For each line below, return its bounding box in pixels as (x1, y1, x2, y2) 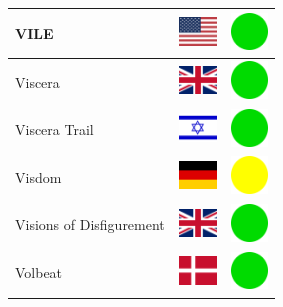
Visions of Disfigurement (15, 214, 165, 235)
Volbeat (15, 262, 63, 283)
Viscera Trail (15, 119, 94, 140)
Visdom (15, 166, 62, 187)
